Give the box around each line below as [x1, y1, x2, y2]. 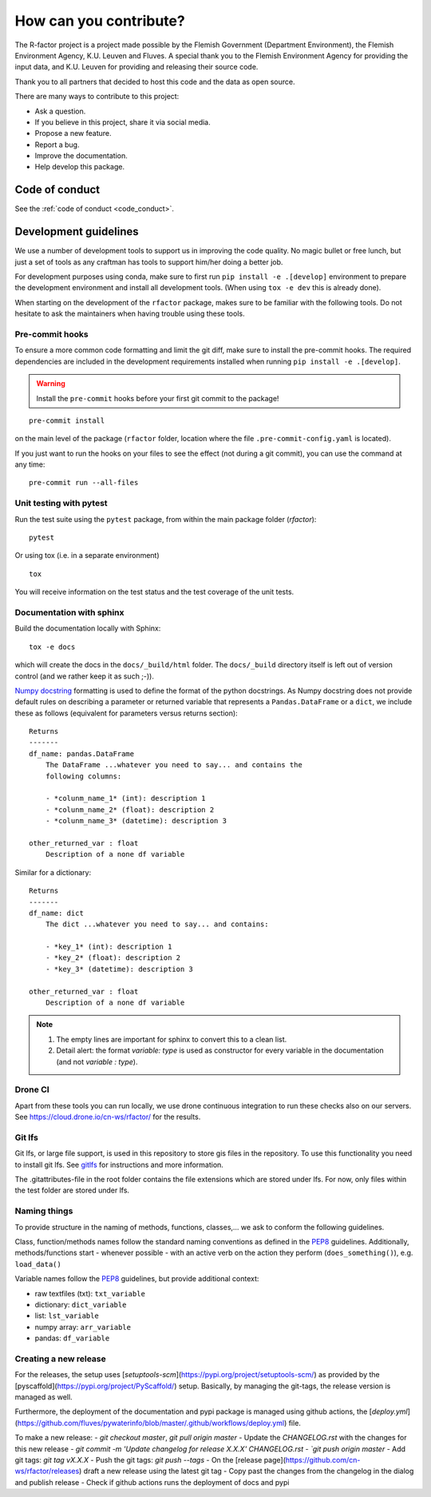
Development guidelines [14, 225, 139, 239]
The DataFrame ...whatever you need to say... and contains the [45, 760, 302, 770]
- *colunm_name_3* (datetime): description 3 [45, 816, 227, 826]
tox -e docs [29, 642, 76, 651]
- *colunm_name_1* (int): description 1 [45, 794, 207, 803]
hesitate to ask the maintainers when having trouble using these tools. [14, 309, 245, 319]
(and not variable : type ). [56, 1057, 138, 1066]
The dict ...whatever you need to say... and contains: [45, 920, 269, 929]
